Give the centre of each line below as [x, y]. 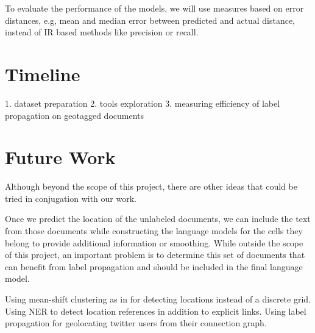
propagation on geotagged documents [75, 115]
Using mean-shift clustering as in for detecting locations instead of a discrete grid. [158, 299]
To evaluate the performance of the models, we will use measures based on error [154, 8]
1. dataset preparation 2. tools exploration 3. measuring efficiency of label [143, 103]
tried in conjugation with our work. [71, 198]
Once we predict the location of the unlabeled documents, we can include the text [158, 219]
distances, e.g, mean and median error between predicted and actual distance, [150, 20]
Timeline [43, 73]
